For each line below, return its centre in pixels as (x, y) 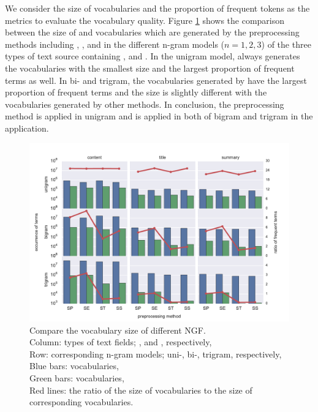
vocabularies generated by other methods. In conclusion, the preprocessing (145, 104)
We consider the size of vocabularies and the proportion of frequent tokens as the (157, 8)
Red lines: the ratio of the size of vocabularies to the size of (141, 390)
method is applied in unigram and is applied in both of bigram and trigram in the (159, 116)
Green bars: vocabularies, (77, 378)
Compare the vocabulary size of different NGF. (118, 330)
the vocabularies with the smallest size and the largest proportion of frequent (150, 68)
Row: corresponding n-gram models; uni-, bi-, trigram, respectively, (156, 354)
